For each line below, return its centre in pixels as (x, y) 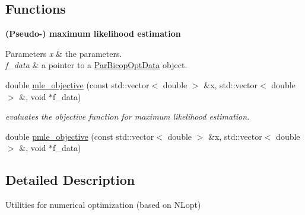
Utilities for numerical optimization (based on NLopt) (103, 205)
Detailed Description (70, 180)
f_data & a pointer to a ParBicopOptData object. (96, 65)
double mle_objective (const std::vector (77, 84)
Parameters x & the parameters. (64, 53)
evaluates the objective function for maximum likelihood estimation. (128, 116)
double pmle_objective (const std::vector (80, 136)
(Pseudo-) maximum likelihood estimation (93, 33)
